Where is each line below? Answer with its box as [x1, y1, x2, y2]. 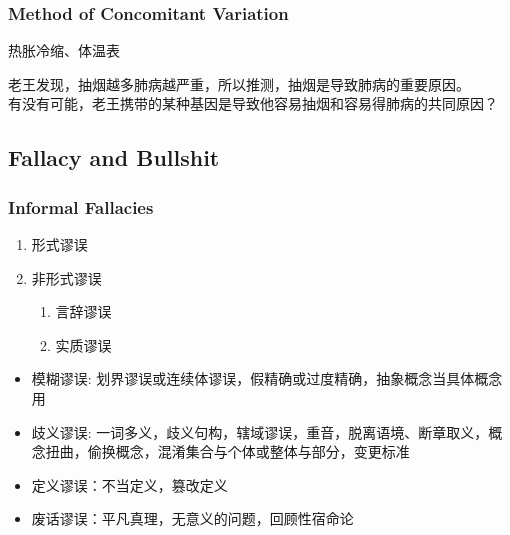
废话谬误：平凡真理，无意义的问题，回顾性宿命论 [31, 508, 354, 529]
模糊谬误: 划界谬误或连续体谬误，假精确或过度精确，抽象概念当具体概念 [31, 368, 503, 389]
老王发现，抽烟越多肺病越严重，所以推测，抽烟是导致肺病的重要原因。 [8, 73, 470, 94]
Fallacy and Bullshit [8, 142, 220, 173]
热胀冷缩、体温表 [8, 40, 120, 61]
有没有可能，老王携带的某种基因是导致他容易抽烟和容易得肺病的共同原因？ [8, 93, 498, 114]
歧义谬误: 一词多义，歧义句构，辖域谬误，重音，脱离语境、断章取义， [31, 421, 489, 442]
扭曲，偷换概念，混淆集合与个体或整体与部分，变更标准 [45, 441, 410, 462]
